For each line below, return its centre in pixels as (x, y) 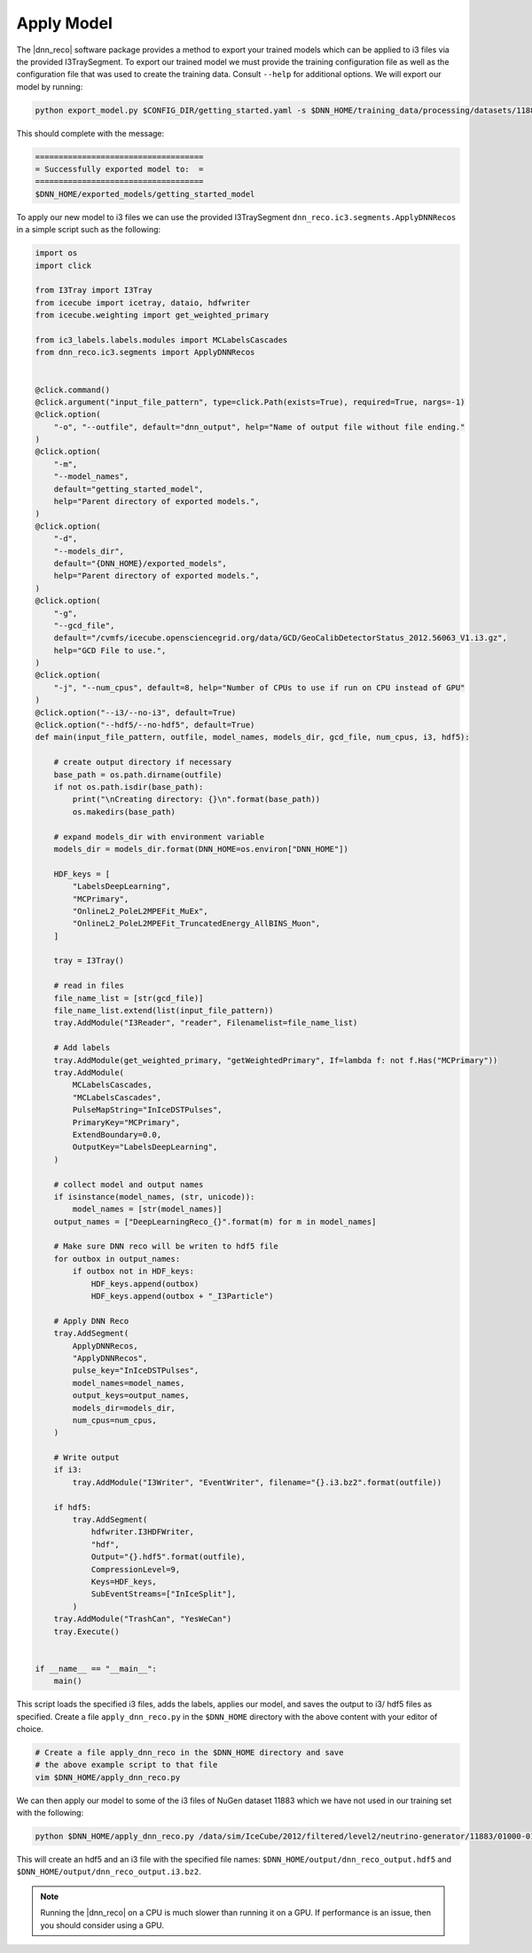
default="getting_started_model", (129, 489)
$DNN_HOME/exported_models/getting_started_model (145, 194)
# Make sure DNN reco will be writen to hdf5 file (166, 1246)
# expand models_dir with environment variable (159, 837)
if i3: (68, 1470)
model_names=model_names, (129, 1383)
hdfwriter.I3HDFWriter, (143, 1532)
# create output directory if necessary (143, 762)
